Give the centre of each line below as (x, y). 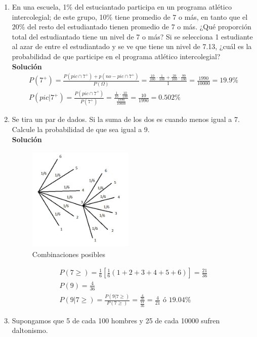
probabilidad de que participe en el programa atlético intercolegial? (116, 56)
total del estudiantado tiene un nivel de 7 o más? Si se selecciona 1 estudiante (132, 36)
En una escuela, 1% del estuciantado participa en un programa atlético (122, 7)
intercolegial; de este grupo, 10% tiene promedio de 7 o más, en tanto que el (130, 16)
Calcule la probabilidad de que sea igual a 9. (81, 129)
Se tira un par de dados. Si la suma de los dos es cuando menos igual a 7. (126, 119)
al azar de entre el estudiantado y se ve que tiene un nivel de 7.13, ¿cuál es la (132, 46)
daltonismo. (30, 330)
